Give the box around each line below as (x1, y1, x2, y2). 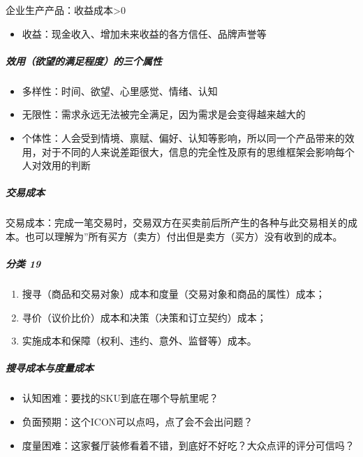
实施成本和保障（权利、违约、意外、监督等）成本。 (22, 333, 257, 348)
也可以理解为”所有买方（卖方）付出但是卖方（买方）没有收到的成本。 (24, 228, 343, 243)
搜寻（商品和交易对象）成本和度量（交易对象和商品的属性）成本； (22, 286, 325, 301)
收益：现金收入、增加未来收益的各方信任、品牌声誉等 (22, 26, 267, 41)
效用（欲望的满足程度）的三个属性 (6, 53, 162, 68)
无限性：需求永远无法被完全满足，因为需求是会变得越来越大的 (22, 107, 306, 122)
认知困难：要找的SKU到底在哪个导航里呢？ (22, 391, 218, 405)
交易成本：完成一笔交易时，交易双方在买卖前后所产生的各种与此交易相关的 (6, 215, 348, 230)
